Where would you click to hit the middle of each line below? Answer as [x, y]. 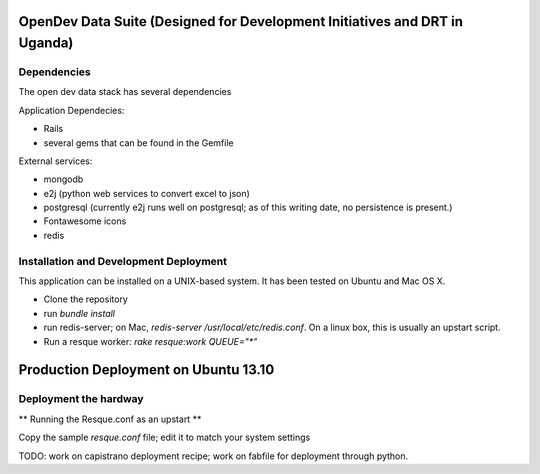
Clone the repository [86, 299]
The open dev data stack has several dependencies [125, 92]
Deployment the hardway [81, 399]
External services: [55, 161]
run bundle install [79, 313]
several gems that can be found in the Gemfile [138, 142]
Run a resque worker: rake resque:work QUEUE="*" [150, 341]
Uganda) [46, 43]
